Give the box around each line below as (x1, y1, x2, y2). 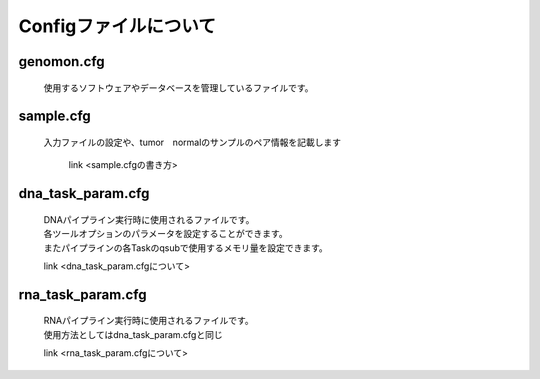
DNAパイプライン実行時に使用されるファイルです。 (43, 213, 255, 225)
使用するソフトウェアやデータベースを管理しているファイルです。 (43, 81, 314, 94)
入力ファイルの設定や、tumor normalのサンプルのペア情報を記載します (43, 136, 342, 148)
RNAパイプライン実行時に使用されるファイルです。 (43, 315, 254, 327)
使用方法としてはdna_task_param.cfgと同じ (43, 328, 224, 340)
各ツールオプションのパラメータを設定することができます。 (43, 228, 289, 240)
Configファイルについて (18, 15, 217, 37)
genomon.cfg (18, 53, 105, 70)
